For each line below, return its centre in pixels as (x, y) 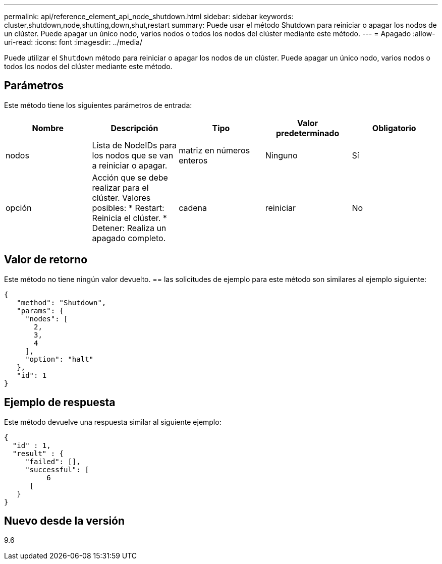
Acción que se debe (130, 177)
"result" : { (38, 453)
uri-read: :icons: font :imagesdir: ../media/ (73, 42)
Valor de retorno (46, 260)
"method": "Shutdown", (62, 302)
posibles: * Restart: (128, 208)
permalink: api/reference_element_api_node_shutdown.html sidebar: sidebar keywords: (149, 16)
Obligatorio (394, 128)
